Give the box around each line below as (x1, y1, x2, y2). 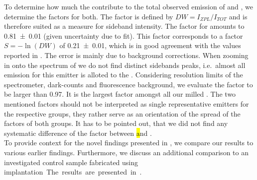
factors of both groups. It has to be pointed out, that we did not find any (4, 118, 228, 128)
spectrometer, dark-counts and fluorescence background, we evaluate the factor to (4, 79, 253, 89)
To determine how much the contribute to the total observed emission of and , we (4, 1, 254, 11)
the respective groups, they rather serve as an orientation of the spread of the (4, 108, 241, 119)
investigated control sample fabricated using (4, 157, 138, 167)
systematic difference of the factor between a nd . (4, 127, 152, 138)
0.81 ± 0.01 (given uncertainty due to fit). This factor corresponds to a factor (4, 30, 243, 41)
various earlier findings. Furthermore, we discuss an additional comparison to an (4, 147, 249, 157)
